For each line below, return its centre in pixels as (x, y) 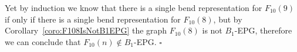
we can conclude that (43, 41)
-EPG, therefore (263, 30)
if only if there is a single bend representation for (93, 19)
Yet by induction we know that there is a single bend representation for (134, 8)
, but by (228, 19)
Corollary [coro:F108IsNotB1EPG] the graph (86, 30)
